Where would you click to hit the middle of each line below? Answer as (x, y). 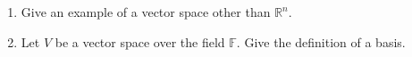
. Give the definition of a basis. (321, 41)
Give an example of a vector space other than (146, 12)
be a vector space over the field (140, 41)
